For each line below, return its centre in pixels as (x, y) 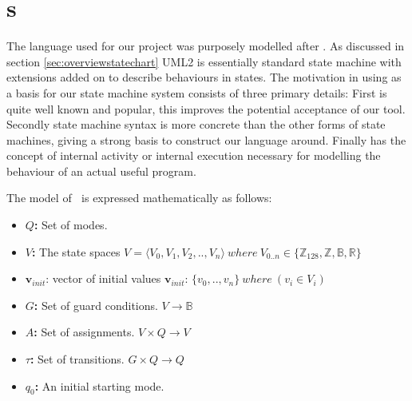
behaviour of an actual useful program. (101, 171)
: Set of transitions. (77, 359)
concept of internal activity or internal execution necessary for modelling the (194, 155)
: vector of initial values (103, 278)
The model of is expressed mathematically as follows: (139, 198)
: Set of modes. (71, 225)
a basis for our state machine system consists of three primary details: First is (197, 92)
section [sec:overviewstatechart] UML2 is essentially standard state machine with (204, 61)
